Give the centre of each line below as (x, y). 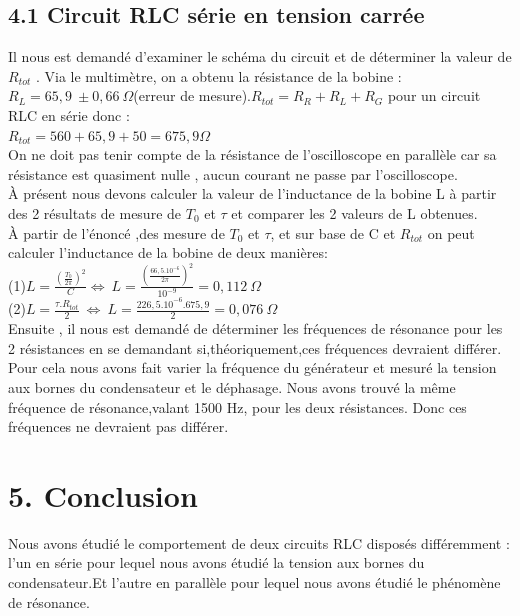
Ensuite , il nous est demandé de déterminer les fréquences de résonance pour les (255, 328)
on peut (451, 232)
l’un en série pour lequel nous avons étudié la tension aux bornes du (216, 562)
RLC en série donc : (69, 114)
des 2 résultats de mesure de (95, 212)
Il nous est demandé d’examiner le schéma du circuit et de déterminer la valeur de (260, 56)
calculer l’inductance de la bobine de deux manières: (168, 252)
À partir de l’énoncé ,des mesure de (116, 232)
